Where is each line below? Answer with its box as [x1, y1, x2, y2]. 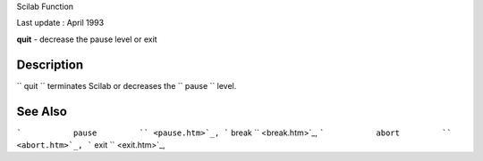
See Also [16, 103, 67, 119]
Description [16, 57, 84, 72]
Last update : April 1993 [16, 18, 105, 28]
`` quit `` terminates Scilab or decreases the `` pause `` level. [16, 80, 237, 91]
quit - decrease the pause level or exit [16, 34, 157, 44]
